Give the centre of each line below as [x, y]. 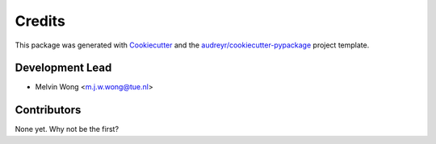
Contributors [48, 110]
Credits [40, 21]
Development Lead [63, 68]
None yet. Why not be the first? [67, 130]
